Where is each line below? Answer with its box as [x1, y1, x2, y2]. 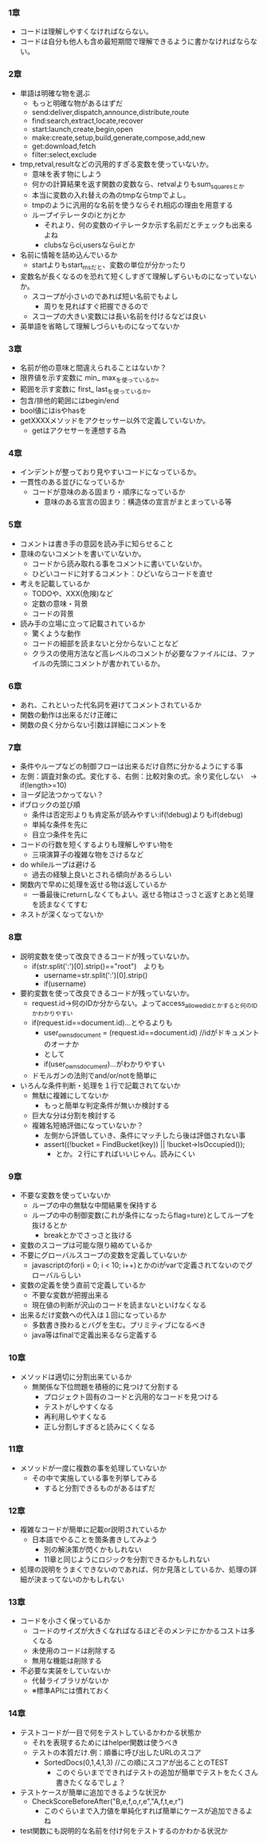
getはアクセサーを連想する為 [31, 425, 127, 436]
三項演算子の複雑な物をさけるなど [31, 850, 144, 860]
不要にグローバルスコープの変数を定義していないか [19, 1251, 187, 1260]
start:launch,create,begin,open [31, 124, 133, 133]
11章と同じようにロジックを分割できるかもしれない [43, 1555, 210, 1564]
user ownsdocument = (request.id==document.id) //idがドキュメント [43, 1028, 260, 1039]
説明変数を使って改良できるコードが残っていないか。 [19, 951, 194, 961]
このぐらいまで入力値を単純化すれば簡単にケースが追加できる [43, 1805, 246, 1815]
